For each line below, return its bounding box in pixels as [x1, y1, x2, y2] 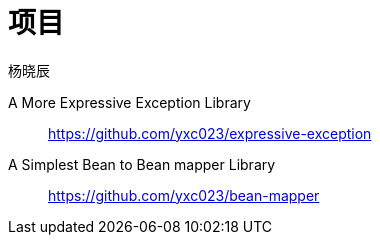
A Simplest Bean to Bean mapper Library [8, 155, 276, 173]
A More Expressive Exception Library [8, 93, 251, 111]
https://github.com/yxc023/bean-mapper [48, 186, 320, 204]
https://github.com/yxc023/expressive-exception [48, 124, 372, 142]
